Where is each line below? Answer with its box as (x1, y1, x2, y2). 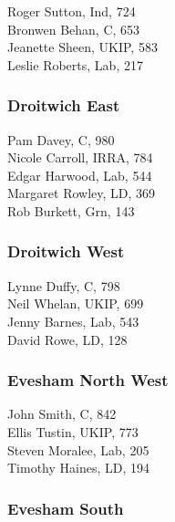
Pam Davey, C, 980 (7, 130, 115, 149)
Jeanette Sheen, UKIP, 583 (7, 37, 158, 57)
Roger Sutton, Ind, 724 (7, 2, 136, 20)
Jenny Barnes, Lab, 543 (7, 311, 139, 330)
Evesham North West (7, 369, 169, 391)
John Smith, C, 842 (7, 404, 117, 423)
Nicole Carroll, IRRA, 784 (7, 148, 153, 167)
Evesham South (7, 496, 124, 519)
